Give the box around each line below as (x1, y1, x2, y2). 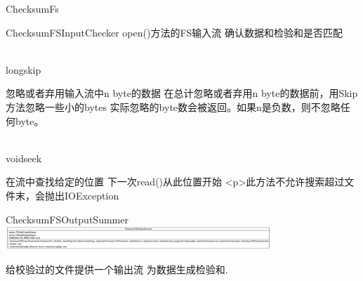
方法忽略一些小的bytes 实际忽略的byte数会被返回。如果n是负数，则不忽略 (6, 99, 341, 114)
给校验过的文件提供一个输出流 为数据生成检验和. (6, 261, 228, 276)
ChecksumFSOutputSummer (6, 211, 128, 226)
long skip (6, 62, 41, 77)
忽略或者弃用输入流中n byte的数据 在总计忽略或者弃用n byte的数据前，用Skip (6, 86, 358, 100)
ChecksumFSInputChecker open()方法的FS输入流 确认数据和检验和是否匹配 (6, 25, 343, 39)
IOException (64, 188, 119, 202)
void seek (6, 150, 42, 165)
